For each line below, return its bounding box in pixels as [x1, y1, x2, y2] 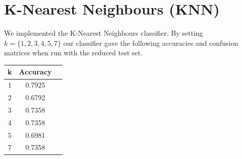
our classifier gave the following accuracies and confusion [63, 37, 238, 48]
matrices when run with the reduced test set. [4, 47, 143, 58]
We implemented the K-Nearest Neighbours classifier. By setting [4, 28, 203, 38]
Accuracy [19, 66, 52, 77]
